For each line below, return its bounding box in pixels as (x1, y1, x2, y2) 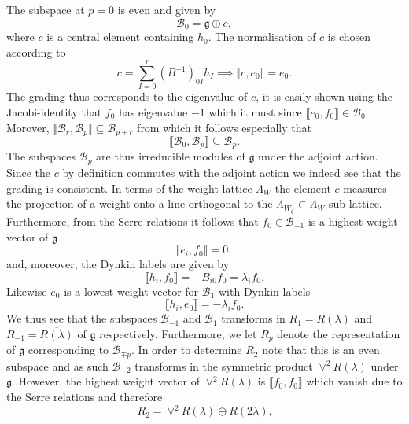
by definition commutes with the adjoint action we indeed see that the (62, 164, 401, 180)
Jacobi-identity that (6, 103, 102, 120)
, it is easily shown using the (256, 88, 392, 105)
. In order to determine (131, 341, 242, 358)
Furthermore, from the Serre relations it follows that (6, 212, 259, 229)
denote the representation (277, 325, 400, 341)
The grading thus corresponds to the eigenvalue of (6, 88, 248, 105)
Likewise (6, 282, 47, 299)
